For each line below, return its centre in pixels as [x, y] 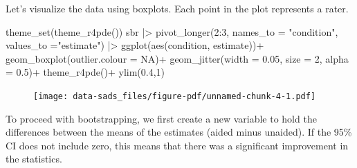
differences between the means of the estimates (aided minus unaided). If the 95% [179, 132]
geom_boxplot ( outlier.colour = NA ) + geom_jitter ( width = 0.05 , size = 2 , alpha [177, 58]
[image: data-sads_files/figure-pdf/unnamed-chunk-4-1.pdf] [175, 96]
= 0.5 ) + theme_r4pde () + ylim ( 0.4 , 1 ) [85, 72]
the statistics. [34, 159]
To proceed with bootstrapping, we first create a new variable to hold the [161, 118]
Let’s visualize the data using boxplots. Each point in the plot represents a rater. [177, 8]
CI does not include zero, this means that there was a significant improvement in [177, 145]
